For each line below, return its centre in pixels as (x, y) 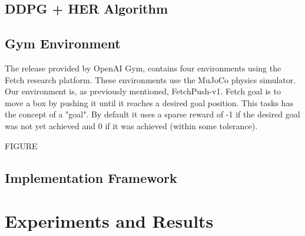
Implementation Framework (91, 177)
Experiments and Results (109, 221)
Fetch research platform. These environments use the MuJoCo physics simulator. (150, 79)
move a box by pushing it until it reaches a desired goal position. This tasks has (149, 102)
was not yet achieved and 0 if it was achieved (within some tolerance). (131, 125)
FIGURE (21, 145)
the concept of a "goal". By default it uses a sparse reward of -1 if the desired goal (152, 114)
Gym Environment (63, 43)
